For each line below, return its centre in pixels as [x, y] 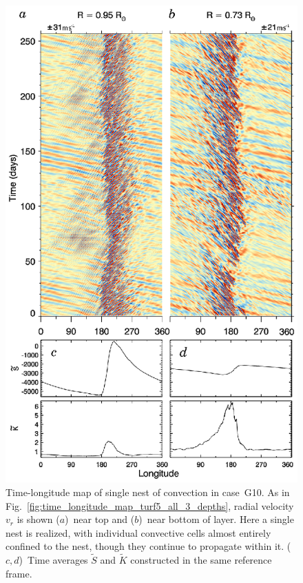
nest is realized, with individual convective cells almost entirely [138, 532]
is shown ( [38, 519]
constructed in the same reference [201, 560]
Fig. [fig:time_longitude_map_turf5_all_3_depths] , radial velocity [150, 505]
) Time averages [53, 560]
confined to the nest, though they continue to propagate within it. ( [148, 546]
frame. [19, 573]
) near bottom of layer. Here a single [216, 519]
